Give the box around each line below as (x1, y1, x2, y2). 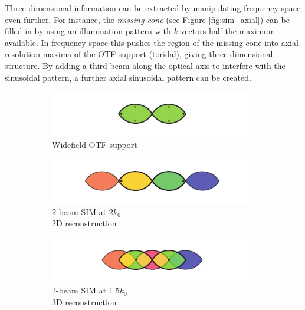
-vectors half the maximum (178, 25, 276, 37)
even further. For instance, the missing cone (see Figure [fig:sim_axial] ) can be (5, 13, 290, 25)
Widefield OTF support (52, 138, 137, 150)
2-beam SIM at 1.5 (52, 284, 120, 296)
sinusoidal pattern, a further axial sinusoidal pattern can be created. (5, 71, 251, 83)
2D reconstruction (52, 217, 117, 229)
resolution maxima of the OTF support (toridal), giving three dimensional (5, 48, 273, 60)
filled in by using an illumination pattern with (5, 25, 171, 37)
